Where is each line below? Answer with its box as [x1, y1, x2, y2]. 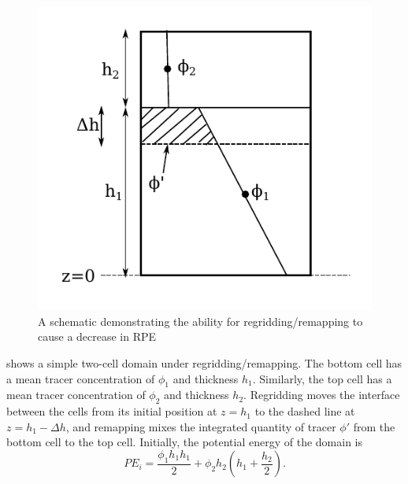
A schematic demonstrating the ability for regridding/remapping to [38, 312, 363, 329]
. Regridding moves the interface [243, 386, 400, 403]
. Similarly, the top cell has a [252, 370, 392, 386]
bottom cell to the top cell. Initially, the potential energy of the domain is [6, 434, 363, 450]
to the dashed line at [254, 403, 355, 419]
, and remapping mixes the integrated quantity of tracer [65, 418, 336, 434]
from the [353, 418, 395, 434]
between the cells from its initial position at [6, 403, 217, 419]
